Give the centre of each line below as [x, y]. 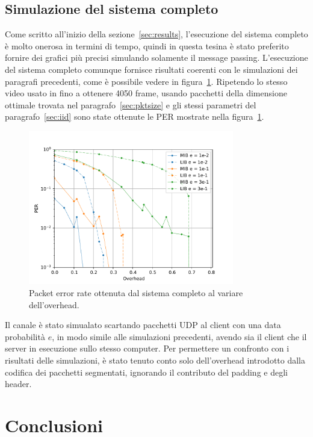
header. [18, 384]
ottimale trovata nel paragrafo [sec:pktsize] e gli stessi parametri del [131, 104]
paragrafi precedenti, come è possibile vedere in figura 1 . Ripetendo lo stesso [146, 81]
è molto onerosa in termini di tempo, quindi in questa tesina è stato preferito [147, 45]
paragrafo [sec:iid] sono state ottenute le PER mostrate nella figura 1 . [135, 116]
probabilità [25, 336]
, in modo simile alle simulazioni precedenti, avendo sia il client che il [179, 336]
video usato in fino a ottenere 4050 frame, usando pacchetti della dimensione [146, 93]
